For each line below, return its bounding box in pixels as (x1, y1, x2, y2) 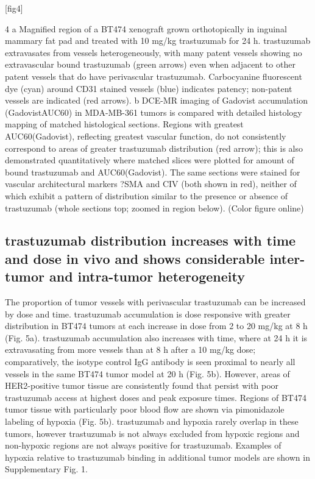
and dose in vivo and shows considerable (5, 249, 265, 268)
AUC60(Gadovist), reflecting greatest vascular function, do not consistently (5, 129, 286, 142)
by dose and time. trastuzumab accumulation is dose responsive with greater (5, 307, 291, 320)
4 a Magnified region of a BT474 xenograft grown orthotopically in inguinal (5, 22, 287, 35)
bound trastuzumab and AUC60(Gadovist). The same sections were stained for (5, 165, 300, 178)
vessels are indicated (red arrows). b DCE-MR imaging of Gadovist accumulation (5, 94, 308, 107)
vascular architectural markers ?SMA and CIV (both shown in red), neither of (5, 177, 297, 190)
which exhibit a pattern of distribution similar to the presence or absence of (5, 189, 288, 202)
